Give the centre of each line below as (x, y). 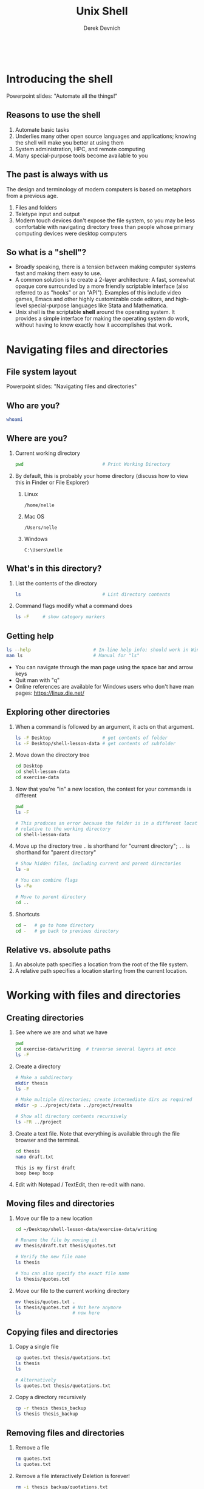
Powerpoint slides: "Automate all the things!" (62, 96)
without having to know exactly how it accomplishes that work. (93, 325)
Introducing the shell (60, 79)
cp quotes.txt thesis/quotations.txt (63, 1358)
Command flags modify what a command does (73, 606)
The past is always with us (57, 175)
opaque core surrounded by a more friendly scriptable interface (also (102, 286)
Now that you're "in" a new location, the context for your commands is (103, 789)
